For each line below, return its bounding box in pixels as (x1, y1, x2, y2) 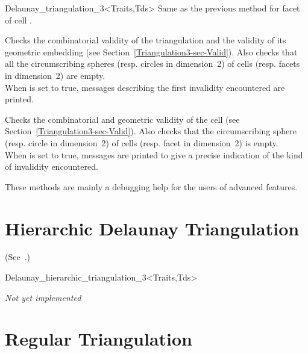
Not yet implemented (5, 291, 81, 303)
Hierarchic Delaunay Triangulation (5, 216, 300, 240)
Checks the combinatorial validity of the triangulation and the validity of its (5, 34, 286, 46)
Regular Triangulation (5, 326, 192, 351)
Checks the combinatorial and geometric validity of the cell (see (5, 113, 240, 125)
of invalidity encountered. (5, 160, 98, 173)
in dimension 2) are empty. (5, 69, 105, 81)
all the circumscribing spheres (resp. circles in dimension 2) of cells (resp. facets (5, 57, 300, 70)
